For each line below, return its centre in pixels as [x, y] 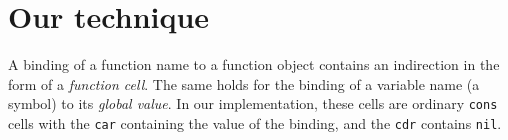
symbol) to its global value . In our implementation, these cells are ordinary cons [253, 103]
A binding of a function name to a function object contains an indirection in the [254, 64]
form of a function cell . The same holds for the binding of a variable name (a [244, 83]
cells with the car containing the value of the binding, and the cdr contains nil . [255, 122]
